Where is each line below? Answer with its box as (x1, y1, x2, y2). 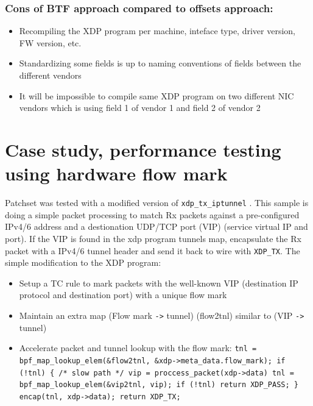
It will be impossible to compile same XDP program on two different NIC (19, 89, 294, 102)
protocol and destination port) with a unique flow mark (19, 288, 227, 301)
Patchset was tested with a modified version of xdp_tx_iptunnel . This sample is (5, 196, 309, 209)
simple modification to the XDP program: (5, 256, 161, 269)
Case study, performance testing (5, 137, 281, 162)
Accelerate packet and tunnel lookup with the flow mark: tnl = (19, 341, 257, 354)
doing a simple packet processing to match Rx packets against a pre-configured (5, 208, 300, 221)
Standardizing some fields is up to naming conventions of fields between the (19, 57, 301, 69)
